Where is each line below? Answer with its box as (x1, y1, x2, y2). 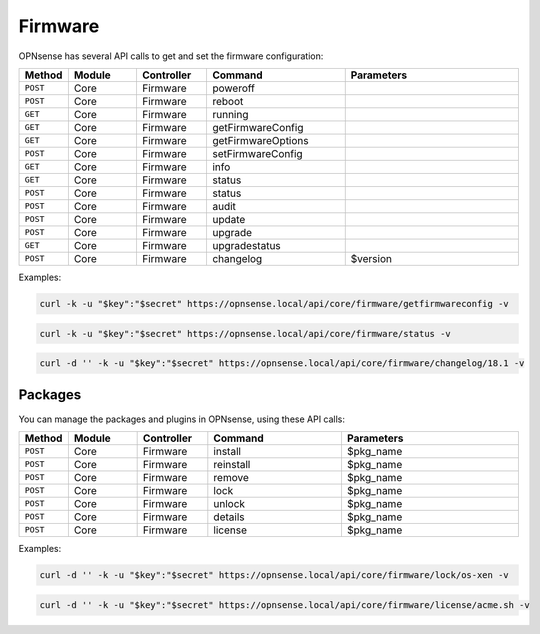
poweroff (211, 81, 255, 95)
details (213, 510, 245, 524)
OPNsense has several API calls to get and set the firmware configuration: (18, 50, 324, 62)
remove (213, 470, 249, 484)
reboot (211, 94, 244, 108)
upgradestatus (211, 238, 282, 252)
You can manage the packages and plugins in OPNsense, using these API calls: (18, 413, 345, 425)
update (211, 212, 246, 226)
